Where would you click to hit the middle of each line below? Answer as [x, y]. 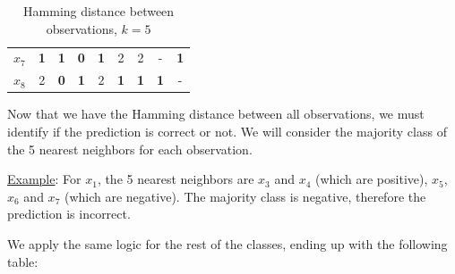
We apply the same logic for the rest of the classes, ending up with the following [227, 243]
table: [23, 261]
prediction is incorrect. [69, 214]
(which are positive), [372, 179]
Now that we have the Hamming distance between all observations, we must [216, 114]
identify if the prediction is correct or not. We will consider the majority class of [227, 131]
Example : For [44, 179]
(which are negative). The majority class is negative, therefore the [245, 196]
